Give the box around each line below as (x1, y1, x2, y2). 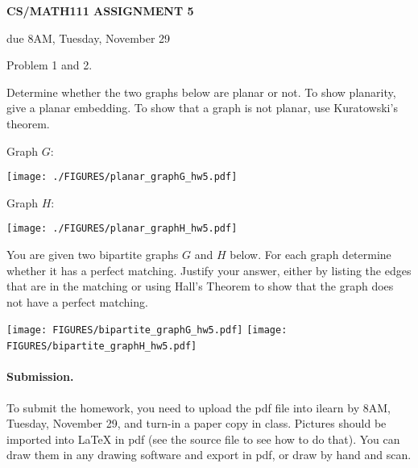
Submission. (6, 368, 74, 385)
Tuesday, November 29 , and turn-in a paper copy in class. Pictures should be (6, 415, 387, 432)
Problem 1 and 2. (6, 56, 93, 73)
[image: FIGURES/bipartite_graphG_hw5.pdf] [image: (6, 324, 288, 336)
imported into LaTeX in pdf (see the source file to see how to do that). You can (6, 430, 400, 447)
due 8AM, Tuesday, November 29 (6, 29, 171, 46)
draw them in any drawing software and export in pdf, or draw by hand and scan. (6, 446, 412, 463)
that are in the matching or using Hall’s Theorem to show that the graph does (6, 278, 394, 295)
